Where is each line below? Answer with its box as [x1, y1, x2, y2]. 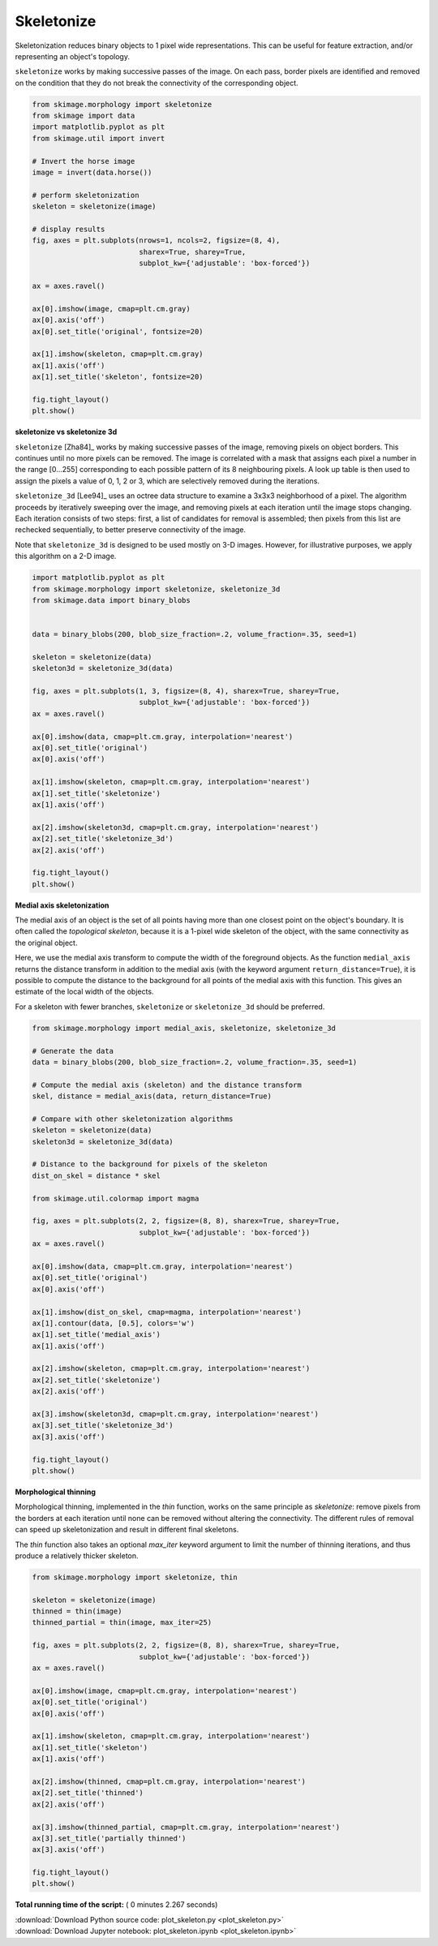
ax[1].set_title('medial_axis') [32, 1330, 161, 1339]
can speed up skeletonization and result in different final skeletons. [15, 1525, 239, 1535]
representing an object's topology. [15, 51, 130, 61]
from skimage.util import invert [32, 134, 165, 143]
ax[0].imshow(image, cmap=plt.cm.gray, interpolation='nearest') [32, 1686, 298, 1695]
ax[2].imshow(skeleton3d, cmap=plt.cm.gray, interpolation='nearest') [32, 823, 320, 831]
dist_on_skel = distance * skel [32, 1171, 161, 1180]
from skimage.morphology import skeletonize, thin [32, 1572, 238, 1582]
